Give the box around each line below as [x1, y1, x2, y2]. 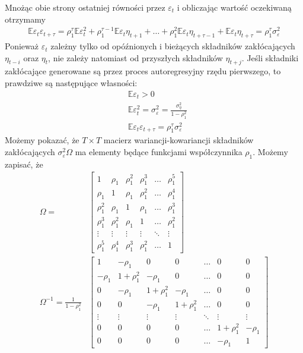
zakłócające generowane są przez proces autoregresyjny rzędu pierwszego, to [5, 65, 281, 77]
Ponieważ [5, 40, 39, 52]
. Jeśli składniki [241, 51, 299, 64]
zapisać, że [5, 157, 43, 170]
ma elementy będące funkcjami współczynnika [75, 146, 243, 158]
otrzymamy [5, 12, 46, 25]
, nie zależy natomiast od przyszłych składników [48, 51, 223, 64]
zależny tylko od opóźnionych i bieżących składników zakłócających [50, 40, 295, 52]
